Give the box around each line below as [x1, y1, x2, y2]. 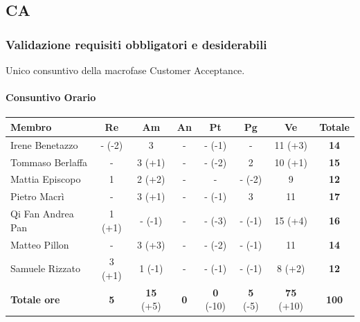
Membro [10, 119, 52, 134]
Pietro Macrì [10, 189, 64, 204]
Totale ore [10, 292, 60, 306]
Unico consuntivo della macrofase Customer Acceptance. [6, 63, 245, 77]
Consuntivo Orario [6, 90, 96, 105]
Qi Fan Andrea [10, 206, 74, 221]
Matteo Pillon [10, 237, 69, 251]
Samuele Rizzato [10, 261, 80, 276]
